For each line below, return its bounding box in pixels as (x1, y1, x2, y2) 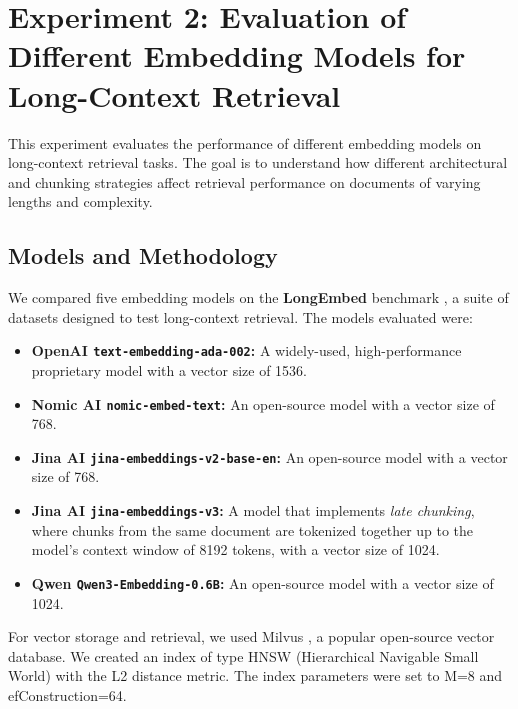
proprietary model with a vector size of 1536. (31, 359, 307, 380)
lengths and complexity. (8, 191, 153, 212)
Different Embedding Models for (8, 35, 466, 76)
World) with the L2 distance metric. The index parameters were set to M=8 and (8, 665, 503, 686)
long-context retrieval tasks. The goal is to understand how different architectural (8, 152, 508, 173)
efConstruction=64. (8, 684, 127, 705)
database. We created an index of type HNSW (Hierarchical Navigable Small (8, 645, 479, 666)
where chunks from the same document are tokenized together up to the (31, 519, 474, 540)
